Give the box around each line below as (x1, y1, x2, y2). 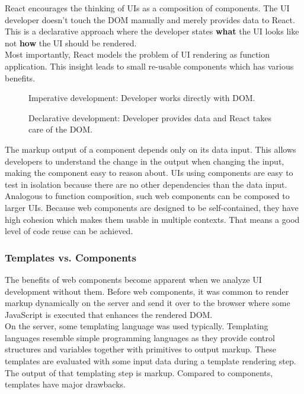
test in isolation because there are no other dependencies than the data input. (5, 178, 287, 190)
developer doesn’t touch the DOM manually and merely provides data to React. (5, 13, 295, 26)
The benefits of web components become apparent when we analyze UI (5, 273, 262, 285)
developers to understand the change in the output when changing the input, (5, 155, 284, 167)
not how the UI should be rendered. (5, 36, 137, 49)
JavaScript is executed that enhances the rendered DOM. (5, 308, 213, 320)
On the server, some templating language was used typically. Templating (5, 320, 268, 332)
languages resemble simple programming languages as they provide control (5, 331, 275, 343)
